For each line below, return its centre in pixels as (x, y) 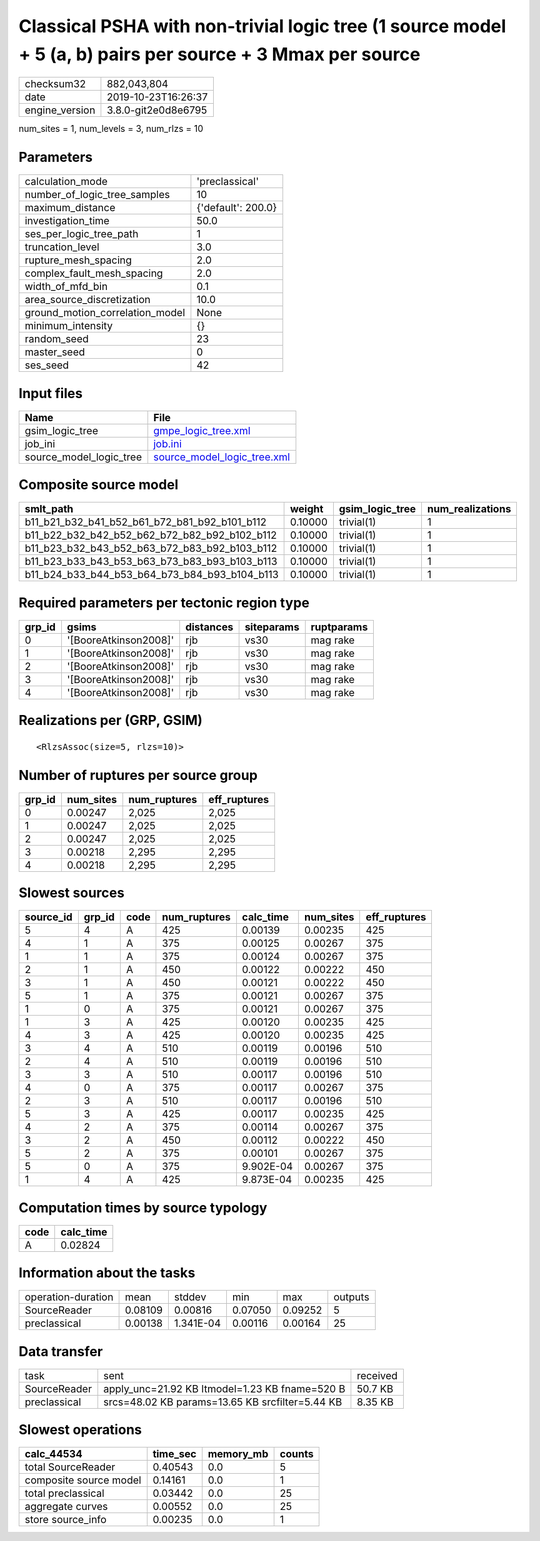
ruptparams (339, 627)
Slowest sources (71, 893)
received (377, 1375)
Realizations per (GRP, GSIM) (110, 720)
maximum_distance (70, 208)
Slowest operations (80, 1430)
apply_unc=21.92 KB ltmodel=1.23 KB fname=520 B (224, 1388)
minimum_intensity (69, 326)
